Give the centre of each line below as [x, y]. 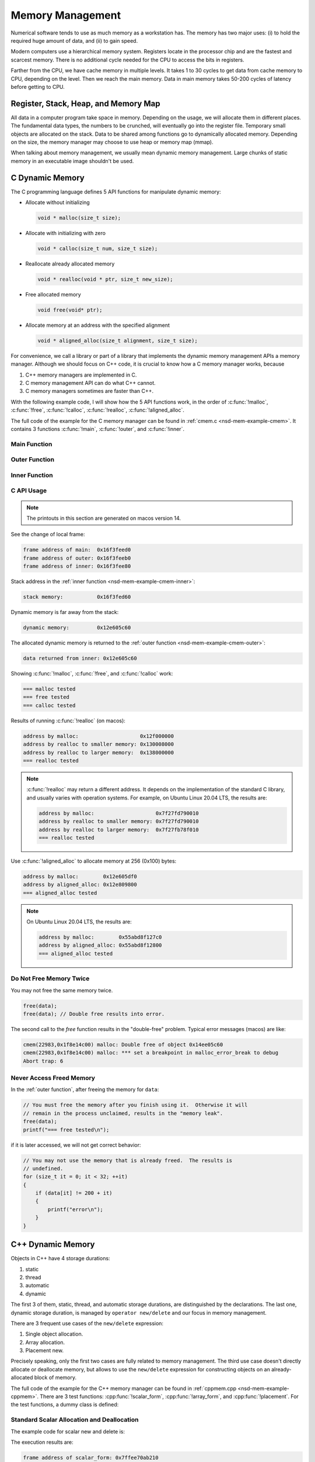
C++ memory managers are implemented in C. [81, 375]
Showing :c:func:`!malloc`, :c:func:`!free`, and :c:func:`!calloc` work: [92, 674]
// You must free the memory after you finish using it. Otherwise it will [135, 1105]
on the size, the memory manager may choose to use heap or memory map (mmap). [112, 142]
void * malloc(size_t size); [79, 218]
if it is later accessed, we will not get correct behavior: [76, 1145]
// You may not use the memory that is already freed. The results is [128, 1160]
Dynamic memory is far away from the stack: [65, 612]
